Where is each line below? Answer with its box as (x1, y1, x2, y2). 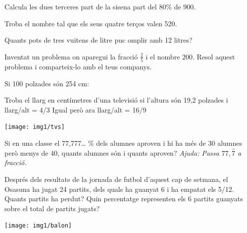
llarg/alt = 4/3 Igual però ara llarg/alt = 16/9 (4, 104, 147, 115)
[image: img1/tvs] (4, 123, 65, 131)
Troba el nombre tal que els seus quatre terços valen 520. (4, 18, 177, 28)
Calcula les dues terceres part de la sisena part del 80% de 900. (4, 1, 196, 11)
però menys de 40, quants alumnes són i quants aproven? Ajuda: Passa (4, 147, 219, 158)
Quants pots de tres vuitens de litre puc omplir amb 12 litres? (4, 35, 193, 45)
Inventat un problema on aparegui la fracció (4, 51, 138, 61)
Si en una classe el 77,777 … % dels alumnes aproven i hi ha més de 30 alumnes (4, 138, 242, 148)
